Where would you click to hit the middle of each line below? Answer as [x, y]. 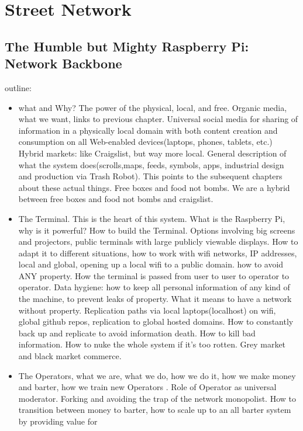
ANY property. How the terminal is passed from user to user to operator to [154, 275]
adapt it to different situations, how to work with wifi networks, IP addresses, [158, 253]
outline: [18, 87]
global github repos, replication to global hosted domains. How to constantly [156, 321]
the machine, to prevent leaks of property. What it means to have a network [155, 299]
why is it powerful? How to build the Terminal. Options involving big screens [157, 230]
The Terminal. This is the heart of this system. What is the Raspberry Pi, [152, 218]
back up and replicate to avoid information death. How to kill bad [137, 333]
